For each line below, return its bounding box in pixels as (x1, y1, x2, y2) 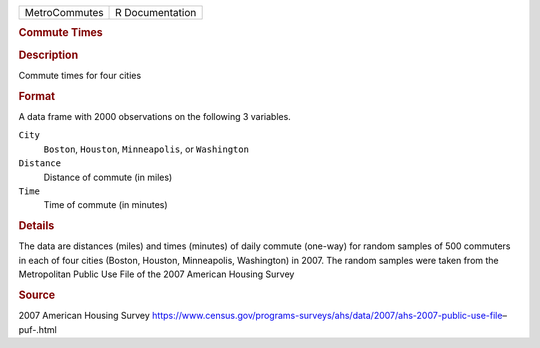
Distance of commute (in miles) (43, 171, 173, 183)
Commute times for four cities (18, 69, 142, 81)
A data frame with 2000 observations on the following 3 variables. (18, 110, 292, 122)
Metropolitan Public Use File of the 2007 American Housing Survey (18, 268, 295, 280)
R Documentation (115, 6, 197, 19)
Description (18, 48, 79, 62)
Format (18, 89, 55, 103)
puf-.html (18, 323, 57, 335)
